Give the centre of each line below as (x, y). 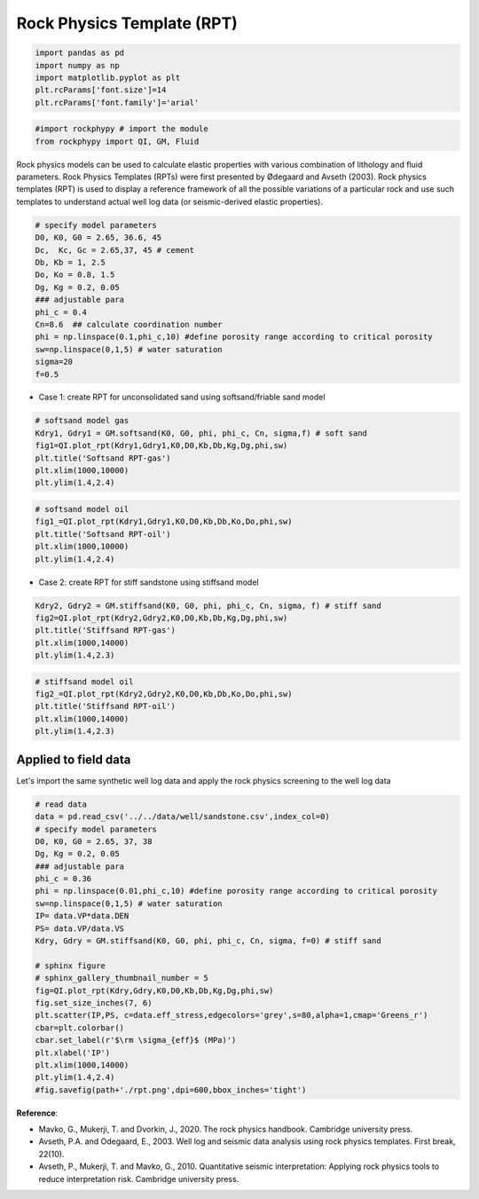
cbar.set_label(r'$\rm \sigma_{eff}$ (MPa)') (136, 1040)
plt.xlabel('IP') (73, 1053)
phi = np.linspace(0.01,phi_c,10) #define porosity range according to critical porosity (236, 891)
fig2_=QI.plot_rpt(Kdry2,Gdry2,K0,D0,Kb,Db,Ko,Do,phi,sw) (164, 694)
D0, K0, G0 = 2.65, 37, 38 (94, 841)
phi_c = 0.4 (61, 312)
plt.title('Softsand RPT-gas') (103, 458)
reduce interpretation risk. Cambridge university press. (139, 1179)
